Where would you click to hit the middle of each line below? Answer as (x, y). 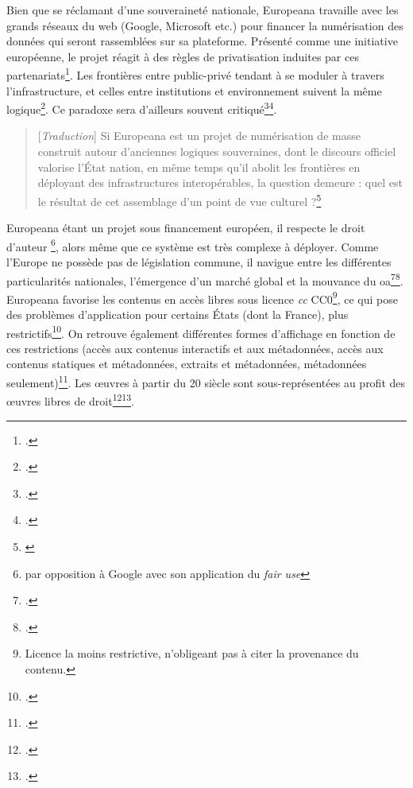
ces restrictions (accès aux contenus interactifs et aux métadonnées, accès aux (195, 348)
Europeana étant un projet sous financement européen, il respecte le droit (186, 228)
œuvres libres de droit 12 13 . (70, 400)
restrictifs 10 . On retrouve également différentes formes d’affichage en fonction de (201, 332)
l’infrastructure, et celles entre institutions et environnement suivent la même (194, 90)
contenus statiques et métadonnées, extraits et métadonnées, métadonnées (187, 364)
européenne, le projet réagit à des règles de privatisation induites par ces (183, 56)
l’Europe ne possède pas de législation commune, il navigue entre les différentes (199, 261)
